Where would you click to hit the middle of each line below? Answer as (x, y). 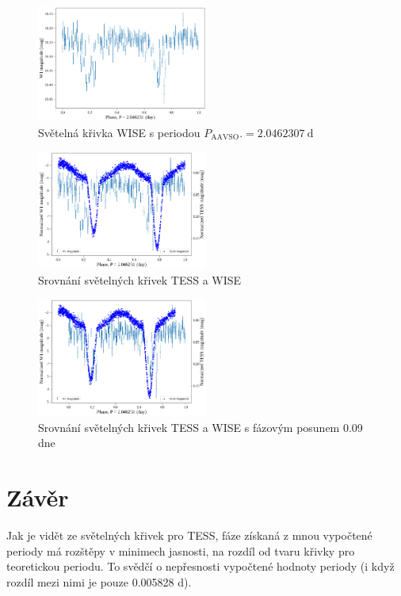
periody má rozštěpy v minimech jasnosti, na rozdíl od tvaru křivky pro (181, 550)
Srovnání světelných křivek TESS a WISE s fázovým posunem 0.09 (200, 427)
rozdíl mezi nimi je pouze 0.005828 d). (99, 581)
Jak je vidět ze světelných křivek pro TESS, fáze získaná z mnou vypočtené (189, 535)
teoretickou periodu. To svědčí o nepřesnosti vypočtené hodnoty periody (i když (200, 566)
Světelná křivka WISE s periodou (119, 132)
